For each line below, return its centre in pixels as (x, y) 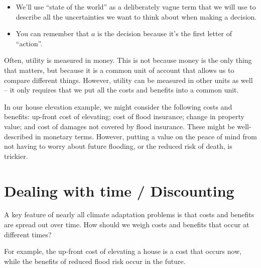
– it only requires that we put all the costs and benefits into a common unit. (121, 90)
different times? (28, 234)
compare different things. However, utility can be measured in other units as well (128, 80)
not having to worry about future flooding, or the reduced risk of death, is (118, 146)
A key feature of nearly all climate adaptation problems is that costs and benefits (129, 214)
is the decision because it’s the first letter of (165, 33)
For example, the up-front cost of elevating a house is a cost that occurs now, (123, 251)
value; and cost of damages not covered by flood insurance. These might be (119, 126)
